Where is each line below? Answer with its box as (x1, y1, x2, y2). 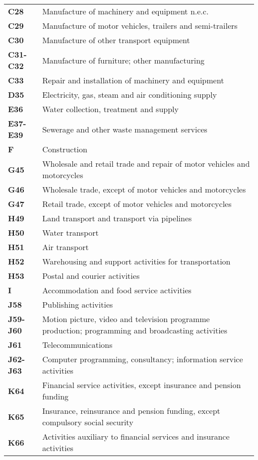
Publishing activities (42, 299, 113, 310)
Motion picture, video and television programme (42, 313, 210, 325)
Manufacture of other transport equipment (42, 34, 190, 46)
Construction (42, 143, 87, 155)
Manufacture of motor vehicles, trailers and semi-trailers (42, 20, 238, 31)
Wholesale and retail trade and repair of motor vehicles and (42, 158, 250, 169)
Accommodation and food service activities (42, 284, 192, 296)
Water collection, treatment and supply (42, 103, 179, 115)
